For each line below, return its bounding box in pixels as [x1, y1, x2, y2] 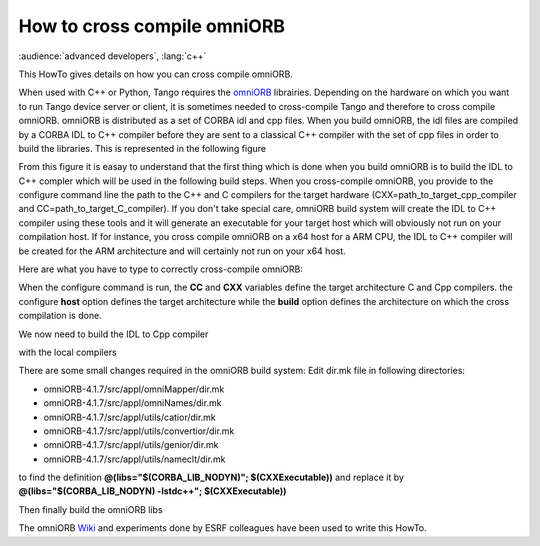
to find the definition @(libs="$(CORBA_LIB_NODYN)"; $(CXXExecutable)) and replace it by [18, 471, 405, 484]
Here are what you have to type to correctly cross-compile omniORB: [18, 263, 304, 275]
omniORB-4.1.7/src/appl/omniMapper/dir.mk [43, 383, 225, 395]
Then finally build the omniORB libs [18, 503, 164, 515]
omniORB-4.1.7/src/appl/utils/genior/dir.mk [43, 439, 219, 451]
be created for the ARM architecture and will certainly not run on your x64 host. [18, 245, 347, 257]
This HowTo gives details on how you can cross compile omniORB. [18, 68, 294, 80]
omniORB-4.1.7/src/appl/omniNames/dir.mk [43, 397, 222, 409]
